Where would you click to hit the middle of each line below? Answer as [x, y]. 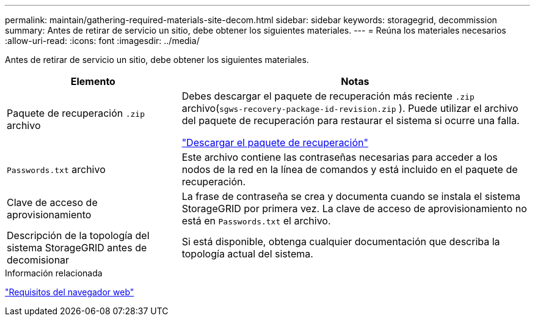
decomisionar [38, 260]
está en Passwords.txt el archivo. [256, 221]
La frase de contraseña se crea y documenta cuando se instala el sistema [351, 196]
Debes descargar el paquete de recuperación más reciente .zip [328, 96]
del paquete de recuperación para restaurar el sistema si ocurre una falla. [351, 120]
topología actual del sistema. [247, 254]
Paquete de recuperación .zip [76, 113]
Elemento [93, 81]
